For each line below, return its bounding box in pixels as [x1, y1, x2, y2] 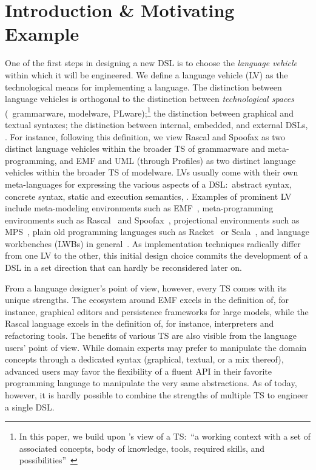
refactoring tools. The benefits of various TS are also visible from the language [5, 329, 297, 342]
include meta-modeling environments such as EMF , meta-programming [5, 202, 274, 214]
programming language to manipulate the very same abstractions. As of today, [5, 376, 297, 389]
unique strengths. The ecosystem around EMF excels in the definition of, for [5, 293, 289, 306]
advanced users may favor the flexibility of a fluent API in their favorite [5, 364, 272, 377]
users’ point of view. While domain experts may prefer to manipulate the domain [5, 341, 307, 353]
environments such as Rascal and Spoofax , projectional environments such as [5, 213, 300, 226]
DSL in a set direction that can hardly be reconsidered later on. [5, 261, 242, 274]
